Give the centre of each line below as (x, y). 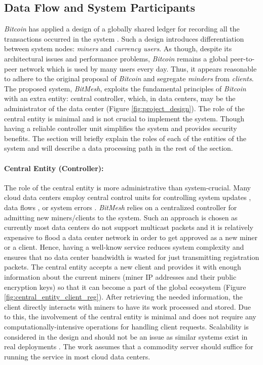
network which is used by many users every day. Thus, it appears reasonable (138, 68)
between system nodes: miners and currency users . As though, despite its (118, 48)
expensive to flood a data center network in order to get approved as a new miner (131, 237)
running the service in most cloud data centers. (77, 356)
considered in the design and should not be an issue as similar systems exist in (126, 336)
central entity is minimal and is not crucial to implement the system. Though (124, 118)
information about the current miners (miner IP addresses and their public (120, 277)
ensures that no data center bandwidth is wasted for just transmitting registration (132, 257)
